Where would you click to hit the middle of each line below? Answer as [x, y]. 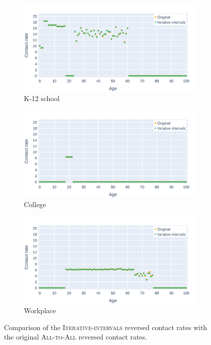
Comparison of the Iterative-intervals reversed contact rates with [106, 327]
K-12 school [42, 98]
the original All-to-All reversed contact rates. [76, 337]
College [35, 204]
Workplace [40, 310]
